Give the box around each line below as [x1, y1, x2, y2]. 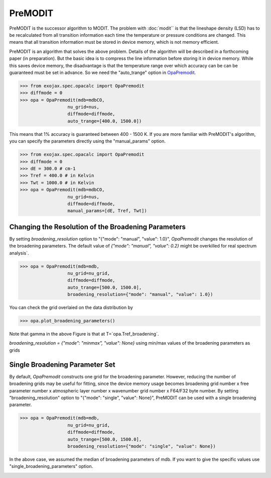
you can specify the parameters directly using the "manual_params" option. [9, 138, 166, 144]
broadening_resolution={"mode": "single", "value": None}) [67, 443, 216, 449]
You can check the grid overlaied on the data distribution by [9, 304, 133, 310]
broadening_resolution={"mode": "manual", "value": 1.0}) [67, 292, 213, 297]
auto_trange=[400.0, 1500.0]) [67, 118, 142, 124]
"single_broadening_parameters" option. [9, 463, 93, 469]
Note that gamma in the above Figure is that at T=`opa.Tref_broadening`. [9, 331, 159, 337]
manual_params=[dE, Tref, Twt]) [67, 208, 148, 214]
